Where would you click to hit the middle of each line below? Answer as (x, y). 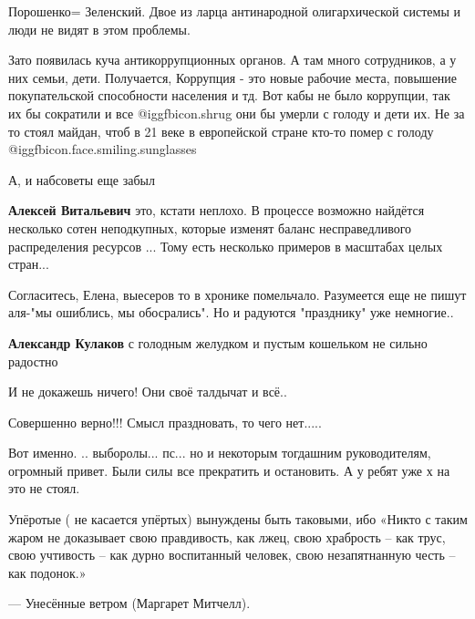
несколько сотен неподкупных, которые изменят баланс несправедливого (210, 227)
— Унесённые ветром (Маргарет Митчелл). (129, 603)
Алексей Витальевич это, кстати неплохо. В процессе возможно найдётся (217, 210)
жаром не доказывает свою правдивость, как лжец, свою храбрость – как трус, (227, 536)
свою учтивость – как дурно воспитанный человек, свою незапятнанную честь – (232, 555)
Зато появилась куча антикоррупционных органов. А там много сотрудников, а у (232, 60)
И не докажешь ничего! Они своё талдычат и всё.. (148, 392)
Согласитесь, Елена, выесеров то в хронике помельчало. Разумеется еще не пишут (237, 294)
